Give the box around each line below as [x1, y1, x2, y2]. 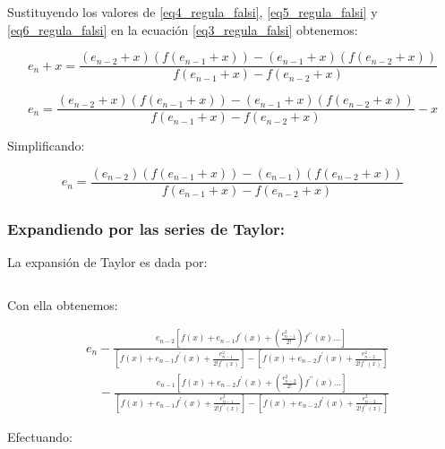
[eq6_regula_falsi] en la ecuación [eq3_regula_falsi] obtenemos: [7, 20, 358, 39]
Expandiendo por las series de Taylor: [7, 217, 286, 239]
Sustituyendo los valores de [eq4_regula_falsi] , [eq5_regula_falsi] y [7, 3, 378, 21]
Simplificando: [7, 136, 85, 155]
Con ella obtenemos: [7, 295, 118, 314]
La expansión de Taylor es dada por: [7, 253, 208, 272]
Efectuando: [7, 427, 73, 445]
